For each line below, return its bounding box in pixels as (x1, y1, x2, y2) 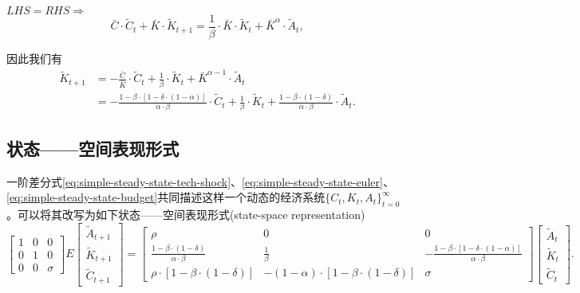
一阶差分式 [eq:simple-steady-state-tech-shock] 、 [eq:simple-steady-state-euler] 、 (6, 173, 394, 189)
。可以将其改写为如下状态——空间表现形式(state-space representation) (6, 206, 365, 223)
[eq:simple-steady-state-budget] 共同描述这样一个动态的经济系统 (6, 189, 326, 205)
